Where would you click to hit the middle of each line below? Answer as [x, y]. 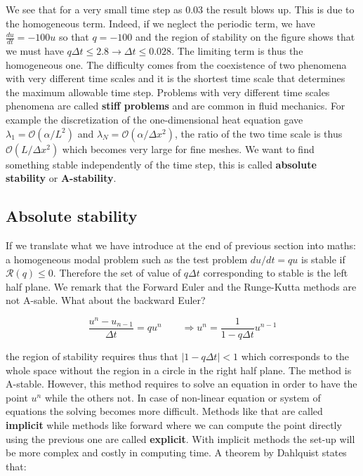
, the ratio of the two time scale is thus [258, 133]
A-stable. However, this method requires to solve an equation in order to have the [181, 384]
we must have [35, 51]
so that [74, 37]
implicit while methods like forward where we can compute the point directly [174, 425]
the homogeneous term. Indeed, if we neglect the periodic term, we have [160, 23]
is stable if [323, 259]
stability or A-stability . [61, 178]
